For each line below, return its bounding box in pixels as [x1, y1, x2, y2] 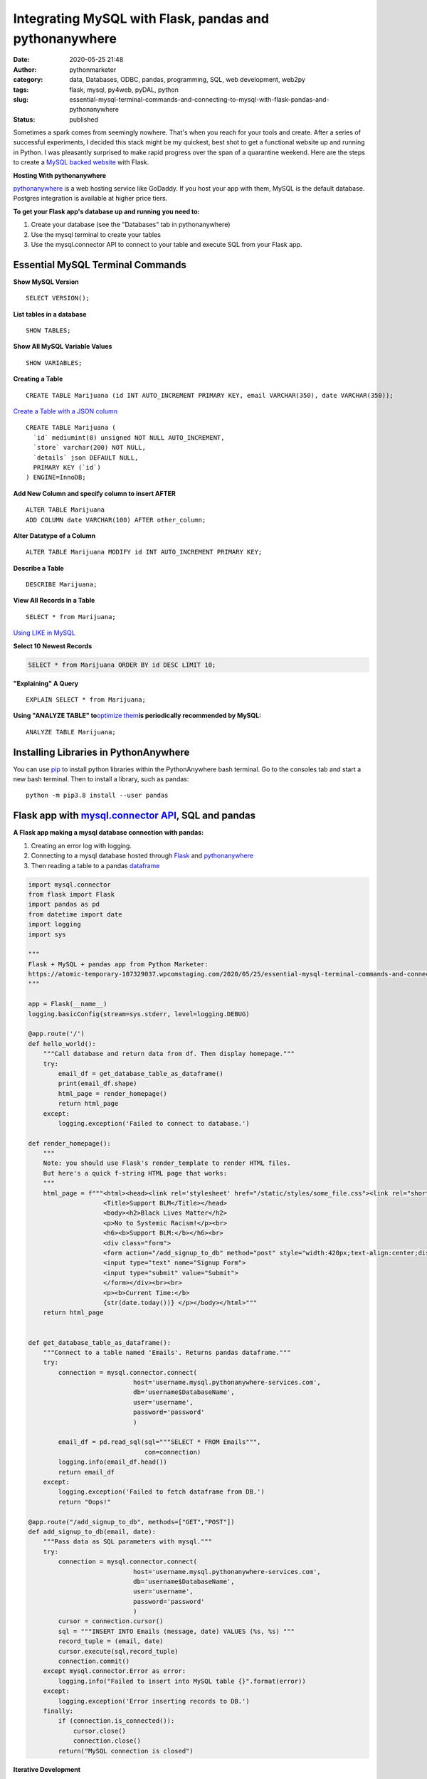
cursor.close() [73, 1726, 126, 1735]
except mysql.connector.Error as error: [43, 1667, 186, 1675]
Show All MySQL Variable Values [13, 342, 112, 351]
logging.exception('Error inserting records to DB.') [58, 1697, 250, 1705]
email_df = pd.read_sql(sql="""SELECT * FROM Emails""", [58, 1438, 261, 1446]
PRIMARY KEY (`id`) [33, 463, 101, 471]
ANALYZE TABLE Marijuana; [26, 728, 117, 736]
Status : [13, 115, 36, 124]
